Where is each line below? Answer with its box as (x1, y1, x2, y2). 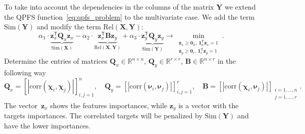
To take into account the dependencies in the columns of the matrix (4, 2, 214, 12)
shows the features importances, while (50, 100, 168, 110)
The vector (4, 100, 38, 110)
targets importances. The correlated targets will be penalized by (4, 110, 202, 121)
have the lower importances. (4, 120, 91, 131)
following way (4, 67, 46, 78)
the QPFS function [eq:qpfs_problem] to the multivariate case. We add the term (4, 11, 255, 22)
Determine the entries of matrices (4, 56, 108, 66)
